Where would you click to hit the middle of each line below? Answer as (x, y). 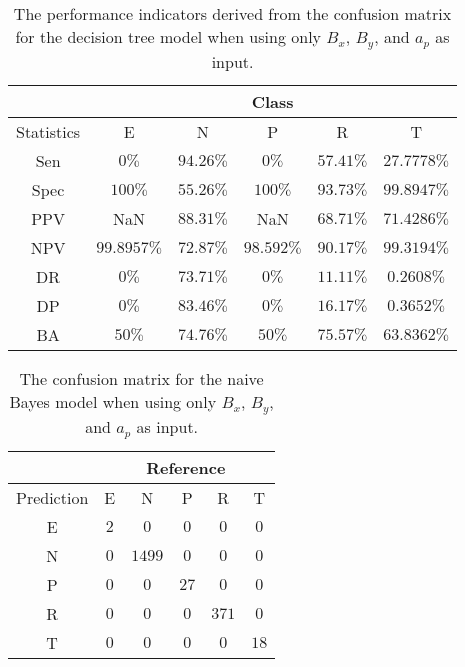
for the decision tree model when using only (168, 36)
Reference (186, 467)
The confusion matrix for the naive (141, 378)
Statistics (48, 131)
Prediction (52, 497)
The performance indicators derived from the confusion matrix (232, 13)
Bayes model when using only (113, 401)
